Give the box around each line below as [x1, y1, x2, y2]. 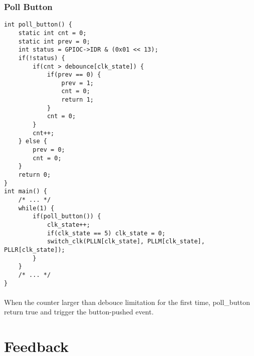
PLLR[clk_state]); [4, 246, 65, 253]
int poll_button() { [4, 21, 73, 29]
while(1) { [18, 204, 55, 212]
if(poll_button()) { [33, 213, 101, 220]
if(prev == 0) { [47, 71, 101, 79]
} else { [18, 138, 47, 145]
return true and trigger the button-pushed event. [4, 306, 154, 317]
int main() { [4, 188, 47, 195]
